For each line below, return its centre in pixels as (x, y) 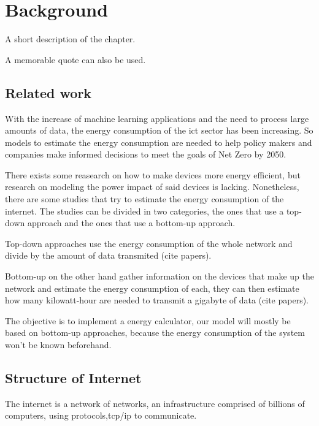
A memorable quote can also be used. (75, 59)
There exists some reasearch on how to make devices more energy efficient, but (153, 174)
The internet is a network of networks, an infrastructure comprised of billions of (155, 403)
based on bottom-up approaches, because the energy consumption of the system (155, 333)
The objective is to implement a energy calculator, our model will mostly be (148, 320)
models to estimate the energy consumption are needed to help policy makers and (159, 142)
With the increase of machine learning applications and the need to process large (157, 118)
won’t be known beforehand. (58, 345)
